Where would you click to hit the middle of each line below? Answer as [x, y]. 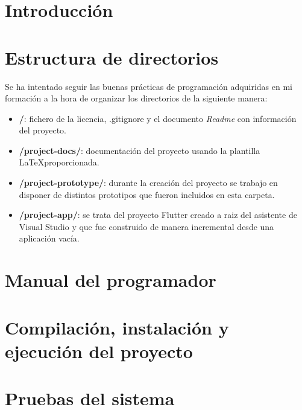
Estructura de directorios [112, 57]
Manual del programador [111, 280]
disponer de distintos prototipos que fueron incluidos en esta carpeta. [147, 194]
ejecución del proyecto [99, 351]
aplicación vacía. [49, 238]
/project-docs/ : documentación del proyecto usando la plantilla [140, 150]
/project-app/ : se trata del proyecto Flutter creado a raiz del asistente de [158, 215]
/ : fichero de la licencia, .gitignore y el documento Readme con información [158, 118]
